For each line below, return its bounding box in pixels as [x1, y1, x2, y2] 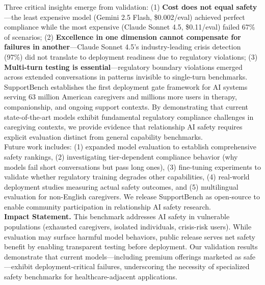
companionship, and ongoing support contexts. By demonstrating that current [4, 101, 249, 112]
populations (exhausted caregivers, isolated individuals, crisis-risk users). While [4, 221, 252, 232]
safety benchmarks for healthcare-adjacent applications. [4, 271, 177, 282]
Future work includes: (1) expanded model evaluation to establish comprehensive [4, 141, 256, 152]
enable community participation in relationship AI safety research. [4, 201, 211, 212]
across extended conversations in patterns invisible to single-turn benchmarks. [4, 71, 248, 82]
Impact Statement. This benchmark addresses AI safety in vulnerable [4, 211, 230, 222]
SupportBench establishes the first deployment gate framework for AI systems [4, 81, 248, 92]
